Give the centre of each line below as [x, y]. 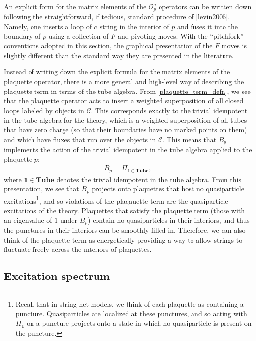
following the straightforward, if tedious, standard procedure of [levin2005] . [117, 16]
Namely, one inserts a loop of [48, 26]
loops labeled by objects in [44, 110]
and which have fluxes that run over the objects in [80, 139]
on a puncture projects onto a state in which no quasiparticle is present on [139, 323]
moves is [234, 46]
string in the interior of [134, 26]
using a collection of [79, 36]
